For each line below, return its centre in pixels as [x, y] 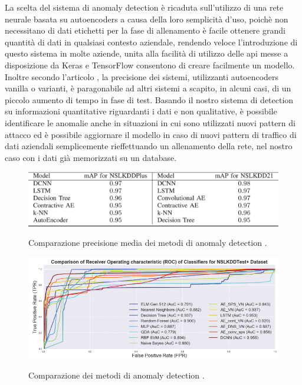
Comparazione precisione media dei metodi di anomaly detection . [148, 243]
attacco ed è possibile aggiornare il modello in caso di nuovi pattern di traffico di [151, 134]
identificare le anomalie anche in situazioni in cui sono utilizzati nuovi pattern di [150, 122]
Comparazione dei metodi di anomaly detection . [116, 375]
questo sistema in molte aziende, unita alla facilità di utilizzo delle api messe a [147, 53]
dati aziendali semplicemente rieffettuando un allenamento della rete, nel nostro [149, 146]
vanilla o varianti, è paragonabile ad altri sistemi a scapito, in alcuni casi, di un [148, 88]
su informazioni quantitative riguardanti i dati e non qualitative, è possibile [141, 111]
